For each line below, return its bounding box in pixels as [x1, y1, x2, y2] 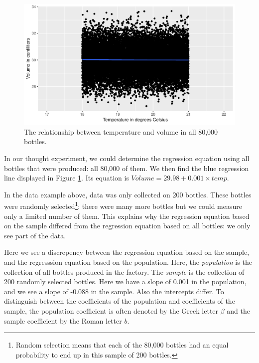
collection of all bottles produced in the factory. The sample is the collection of [4, 266, 245, 277]
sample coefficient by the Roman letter [4, 315, 122, 326]
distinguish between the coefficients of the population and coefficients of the [4, 296, 235, 306]
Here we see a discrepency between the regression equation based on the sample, [4, 247, 250, 257]
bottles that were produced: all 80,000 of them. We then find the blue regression [4, 163, 249, 173]
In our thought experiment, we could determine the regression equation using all [4, 153, 250, 163]
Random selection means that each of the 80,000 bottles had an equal [15, 340, 229, 350]
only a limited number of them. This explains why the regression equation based [4, 210, 250, 221]
